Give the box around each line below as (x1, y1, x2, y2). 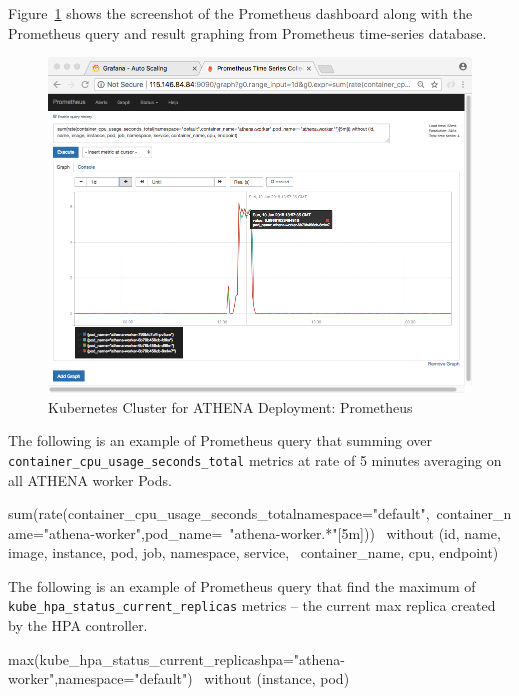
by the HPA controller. (8, 615, 148, 636)
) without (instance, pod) (187, 668, 350, 689)
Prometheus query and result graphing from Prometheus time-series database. (8, 22, 487, 43)
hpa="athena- (260, 648, 345, 669)
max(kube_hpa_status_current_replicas (8, 648, 261, 669)
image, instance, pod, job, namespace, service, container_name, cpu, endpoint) (8, 542, 499, 563)
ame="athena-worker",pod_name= (8, 522, 223, 543)
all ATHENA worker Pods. (8, 469, 172, 490)
